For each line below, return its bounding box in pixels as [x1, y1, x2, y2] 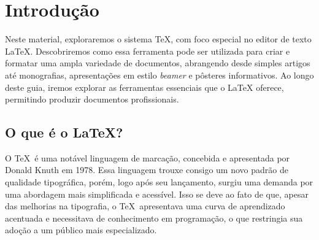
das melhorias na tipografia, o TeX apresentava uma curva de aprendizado [5, 199, 285, 212]
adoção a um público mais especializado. [5, 223, 157, 236]
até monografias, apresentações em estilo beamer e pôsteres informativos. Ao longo [5, 68, 314, 81]
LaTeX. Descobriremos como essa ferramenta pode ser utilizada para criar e [5, 44, 290, 57]
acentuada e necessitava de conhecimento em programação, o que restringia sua [5, 211, 303, 224]
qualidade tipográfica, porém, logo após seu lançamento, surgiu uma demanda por [5, 176, 313, 188]
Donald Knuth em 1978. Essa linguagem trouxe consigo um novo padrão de [5, 163, 288, 176]
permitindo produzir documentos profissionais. [5, 93, 179, 106]
